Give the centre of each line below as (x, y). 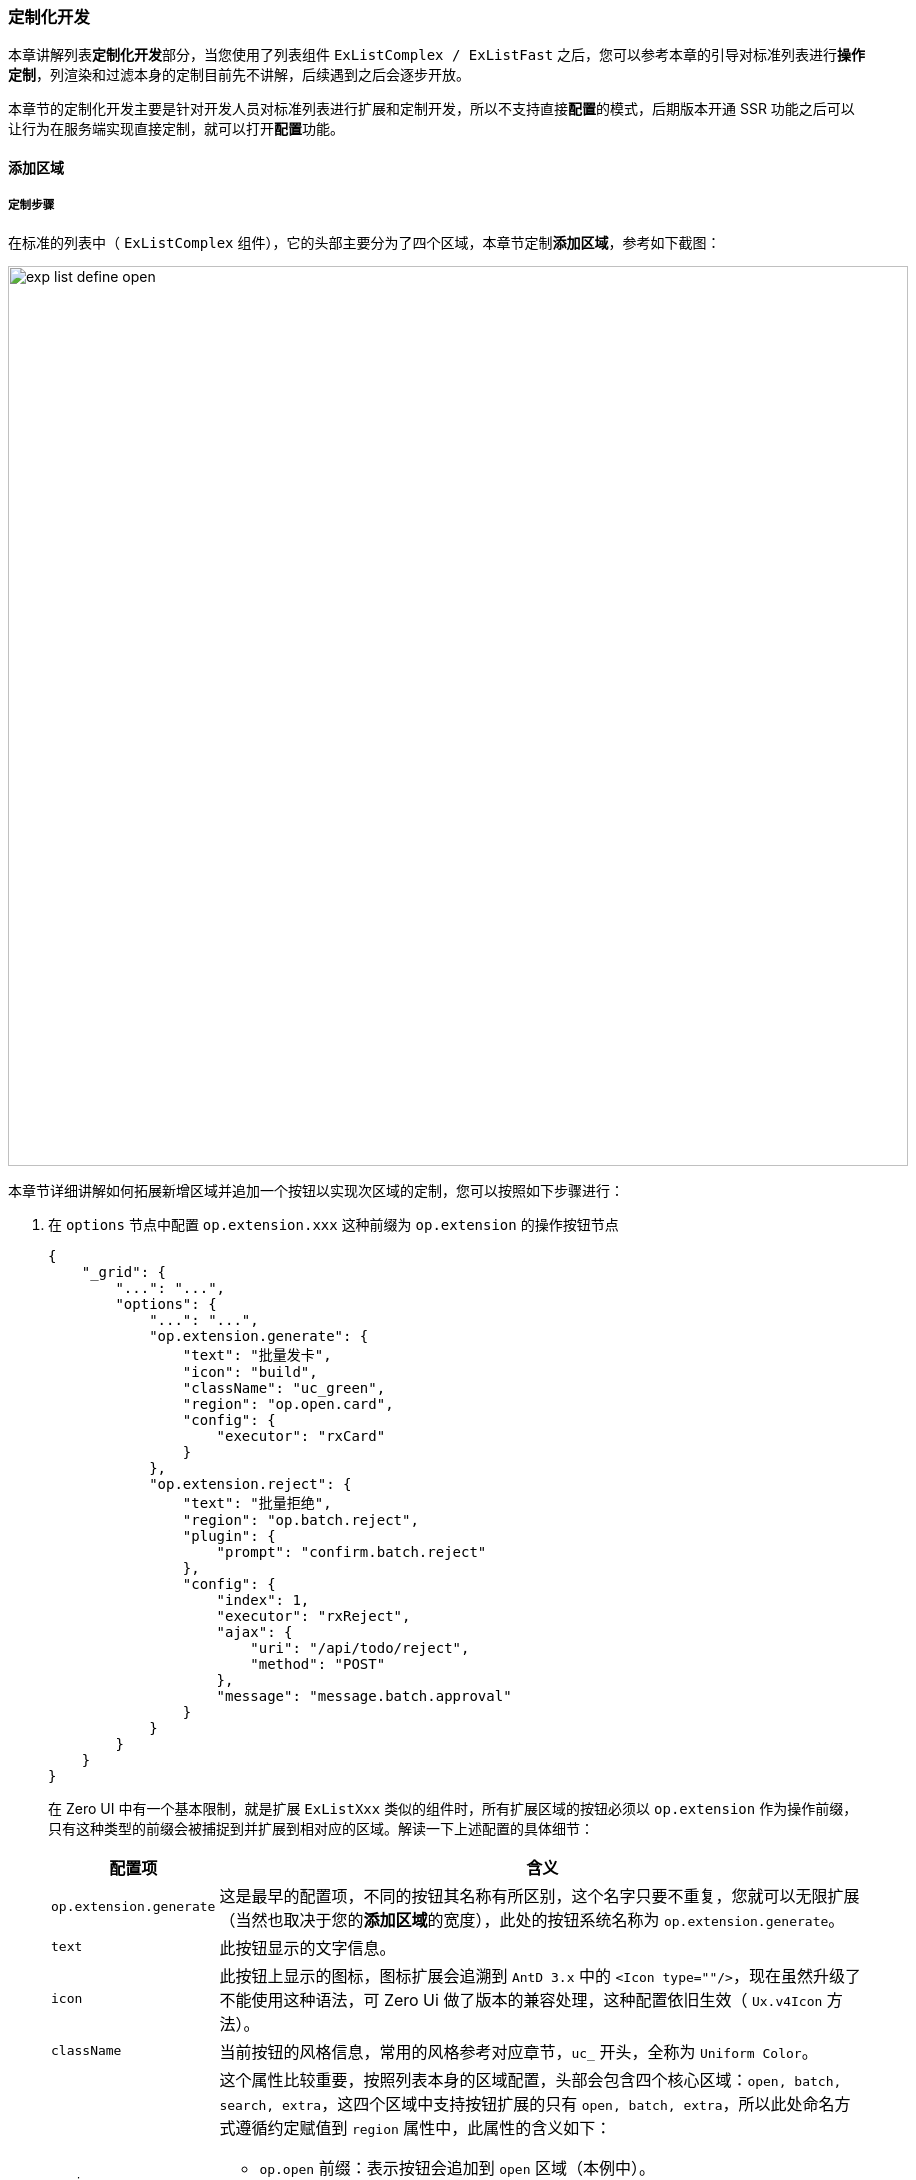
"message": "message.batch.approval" (364, 1695)
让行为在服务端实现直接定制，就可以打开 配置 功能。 (176, 129)
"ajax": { (254, 1631)
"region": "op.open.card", (288, 1403)
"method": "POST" (318, 1663)
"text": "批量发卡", (257, 1354)
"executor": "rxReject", (313, 1615)
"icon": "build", (250, 1371)
